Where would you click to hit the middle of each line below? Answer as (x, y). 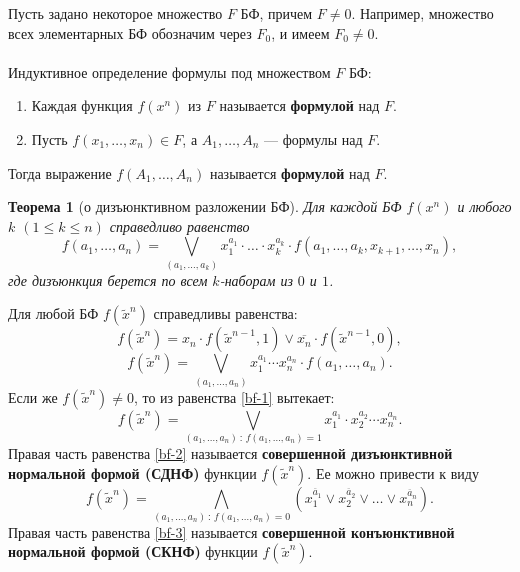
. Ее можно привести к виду (393, 472)
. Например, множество (422, 13)
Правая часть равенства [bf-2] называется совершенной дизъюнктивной (230, 452)
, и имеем (300, 32)
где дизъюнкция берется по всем (108, 279)
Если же (33, 396)
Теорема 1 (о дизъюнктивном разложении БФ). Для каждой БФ (205, 206)
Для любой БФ (53, 313)
